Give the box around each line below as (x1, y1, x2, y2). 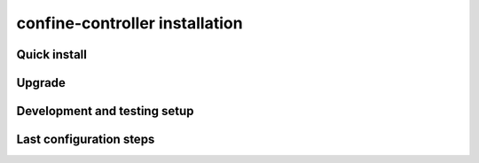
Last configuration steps (16, 132, 155, 147)
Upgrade (16, 75, 67, 90)
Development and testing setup (16, 104, 194, 119)
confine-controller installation (16, 13, 243, 33)
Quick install (16, 47, 88, 62)
